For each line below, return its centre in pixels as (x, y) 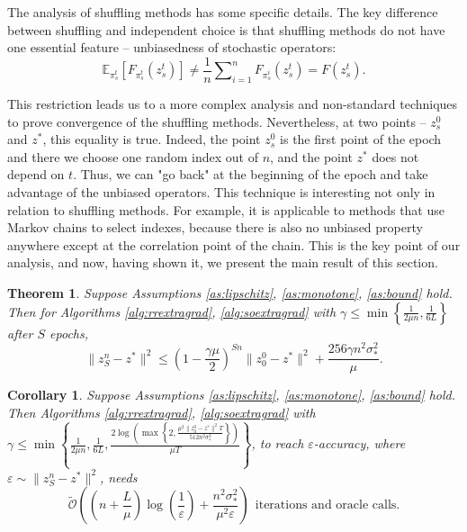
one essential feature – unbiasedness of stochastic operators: (172, 47)
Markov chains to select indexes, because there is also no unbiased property (215, 227)
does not (395, 156)
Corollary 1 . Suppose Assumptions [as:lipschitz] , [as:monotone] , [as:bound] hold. (232, 395)
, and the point (311, 156)
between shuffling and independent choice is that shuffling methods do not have (226, 29)
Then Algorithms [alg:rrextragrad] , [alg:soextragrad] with (162, 413)
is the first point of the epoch (361, 139)
